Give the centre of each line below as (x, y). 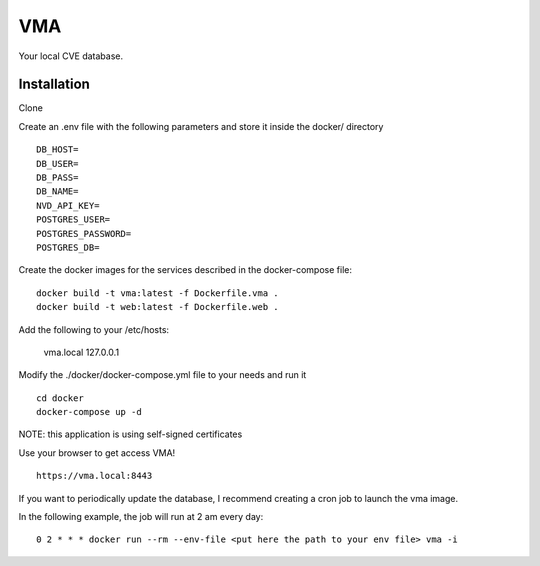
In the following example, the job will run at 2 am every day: (141, 517)
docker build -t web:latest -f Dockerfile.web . (157, 307)
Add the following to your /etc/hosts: (94, 329)
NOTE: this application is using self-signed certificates (130, 434)
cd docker (60, 398)
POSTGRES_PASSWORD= (84, 233)
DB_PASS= (57, 178)
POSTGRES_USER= (73, 219)
